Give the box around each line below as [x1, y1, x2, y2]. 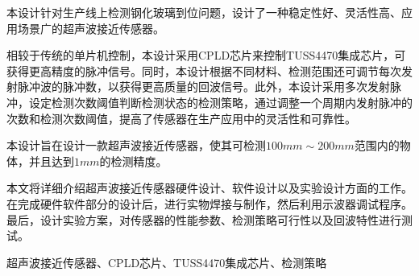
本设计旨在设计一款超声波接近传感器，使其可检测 [6, 137, 266, 154]
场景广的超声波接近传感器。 [17, 19, 164, 36]
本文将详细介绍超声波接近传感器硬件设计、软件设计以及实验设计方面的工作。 [6, 179, 413, 196]
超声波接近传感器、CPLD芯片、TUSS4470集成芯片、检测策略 [6, 253, 327, 270]
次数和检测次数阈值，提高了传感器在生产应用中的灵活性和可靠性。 [6, 109, 356, 126]
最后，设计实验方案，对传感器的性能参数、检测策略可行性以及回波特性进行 [6, 211, 401, 228]
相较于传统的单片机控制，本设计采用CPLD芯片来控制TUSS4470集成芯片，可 [6, 47, 406, 64]
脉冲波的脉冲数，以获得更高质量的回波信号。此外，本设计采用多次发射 [17, 78, 390, 95]
